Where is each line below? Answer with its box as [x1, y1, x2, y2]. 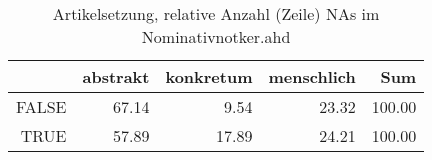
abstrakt [82, 65, 150, 88]
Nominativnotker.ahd [141, 25, 291, 48]
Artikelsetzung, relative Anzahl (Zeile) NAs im [52, 2, 380, 25]
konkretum [165, 65, 253, 88]
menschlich [268, 65, 356, 88]
